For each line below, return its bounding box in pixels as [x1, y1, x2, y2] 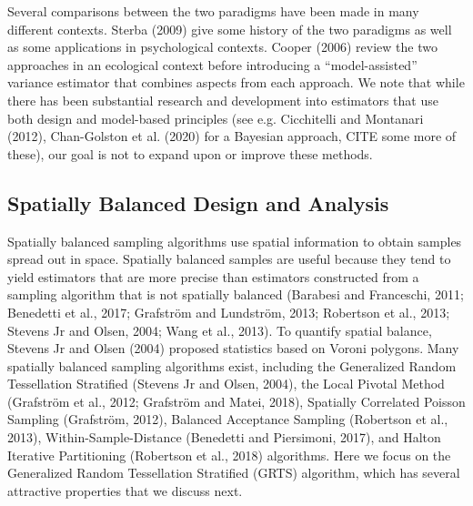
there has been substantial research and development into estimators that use [7, 90, 438, 109]
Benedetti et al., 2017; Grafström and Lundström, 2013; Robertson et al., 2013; [7, 302, 450, 321]
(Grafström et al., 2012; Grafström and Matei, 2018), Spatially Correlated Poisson [7, 391, 466, 410]
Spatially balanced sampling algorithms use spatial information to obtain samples [7, 231, 462, 250]
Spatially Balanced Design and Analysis [7, 188, 389, 217]
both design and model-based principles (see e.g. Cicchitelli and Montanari [7, 108, 424, 127]
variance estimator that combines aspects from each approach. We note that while [7, 73, 465, 92]
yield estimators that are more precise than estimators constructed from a [7, 267, 419, 286]
